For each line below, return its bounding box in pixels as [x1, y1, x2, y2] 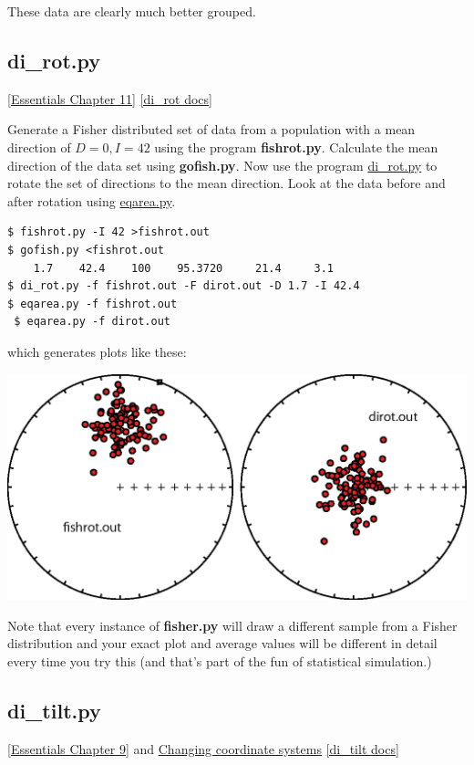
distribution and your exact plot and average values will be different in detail [7, 634, 438, 653]
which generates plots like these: [7, 341, 187, 361]
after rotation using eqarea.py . [7, 191, 176, 210]
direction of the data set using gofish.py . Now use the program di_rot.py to [7, 155, 438, 174]
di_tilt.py [7, 696, 101, 724]
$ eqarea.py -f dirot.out [14, 315, 170, 329]
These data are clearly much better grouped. [7, 2, 256, 20]
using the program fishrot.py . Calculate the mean [154, 137, 438, 156]
